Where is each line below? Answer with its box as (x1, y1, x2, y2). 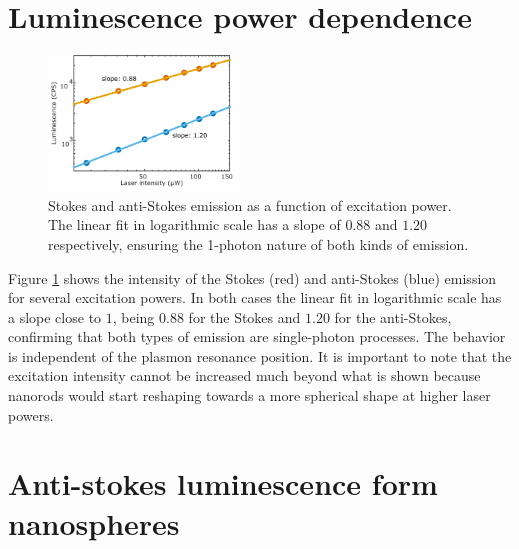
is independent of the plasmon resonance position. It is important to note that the (8, 345, 512, 366)
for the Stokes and (188, 306, 301, 327)
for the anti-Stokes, (334, 306, 452, 327)
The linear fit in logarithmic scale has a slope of (48, 214, 341, 235)
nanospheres (8, 502, 180, 543)
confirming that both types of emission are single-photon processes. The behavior (8, 326, 506, 347)
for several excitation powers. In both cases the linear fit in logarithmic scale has (8, 287, 502, 308)
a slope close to (8, 306, 102, 327)
